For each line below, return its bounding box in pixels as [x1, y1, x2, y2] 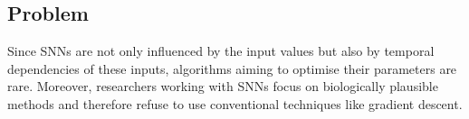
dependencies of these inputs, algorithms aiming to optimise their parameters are [7, 59, 457, 78]
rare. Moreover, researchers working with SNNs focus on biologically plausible [7, 77, 438, 96]
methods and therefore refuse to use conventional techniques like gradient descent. [7, 94, 463, 113]
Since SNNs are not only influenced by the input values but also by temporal [7, 41, 435, 60]
